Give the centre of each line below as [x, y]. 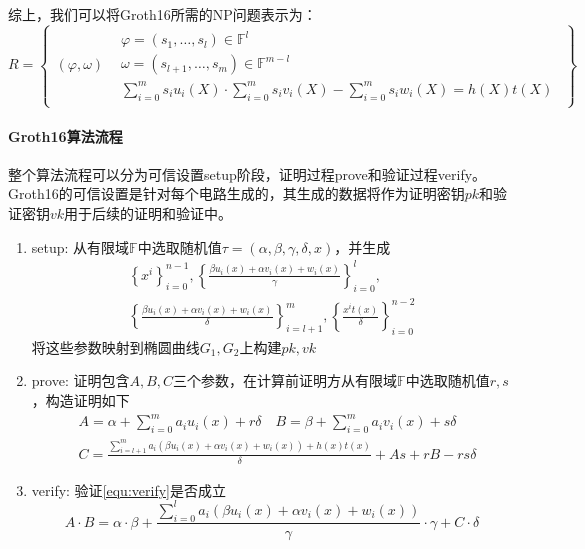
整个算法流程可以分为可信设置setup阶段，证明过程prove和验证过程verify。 [247, 173]
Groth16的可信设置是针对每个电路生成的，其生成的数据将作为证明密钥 [236, 193]
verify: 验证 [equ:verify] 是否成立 [128, 489]
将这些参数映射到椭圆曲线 [115, 346]
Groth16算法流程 [65, 135]
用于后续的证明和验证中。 [148, 213]
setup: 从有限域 [80, 246]
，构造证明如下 [80, 400]
